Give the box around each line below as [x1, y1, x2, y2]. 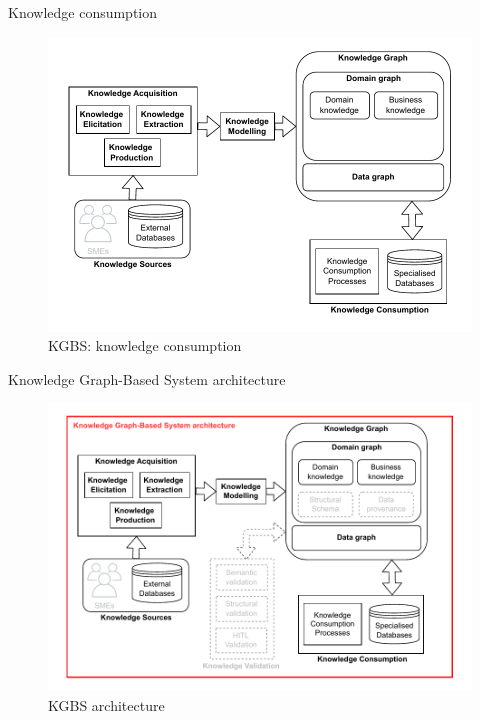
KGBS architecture [48, 695, 165, 716]
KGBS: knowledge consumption [48, 335, 242, 356]
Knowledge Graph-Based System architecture [8, 368, 286, 389]
